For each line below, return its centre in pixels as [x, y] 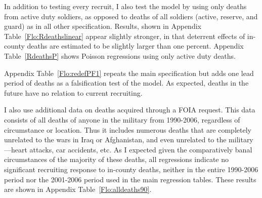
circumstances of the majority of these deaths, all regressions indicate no [116, 159]
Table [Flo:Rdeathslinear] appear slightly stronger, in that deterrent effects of [125, 36]
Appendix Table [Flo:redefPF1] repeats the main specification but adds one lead [129, 73]
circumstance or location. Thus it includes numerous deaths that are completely [128, 129]
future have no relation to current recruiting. [73, 92]
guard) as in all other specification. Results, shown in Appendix [103, 26]
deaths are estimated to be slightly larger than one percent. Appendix [135, 46]
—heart [16, 149]
